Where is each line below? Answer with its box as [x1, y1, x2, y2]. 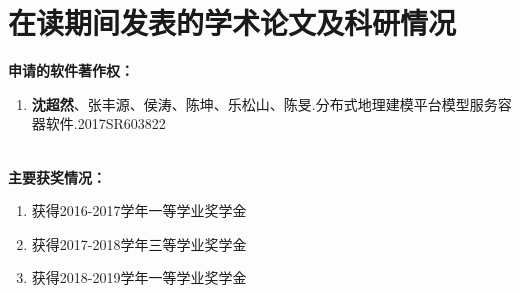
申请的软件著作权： [8, 60, 134, 81]
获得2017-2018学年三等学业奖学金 [31, 233, 247, 254]
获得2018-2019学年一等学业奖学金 [31, 267, 247, 288]
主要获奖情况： [8, 166, 106, 187]
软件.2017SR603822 [45, 113, 166, 134]
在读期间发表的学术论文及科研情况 [8, 2, 457, 43]
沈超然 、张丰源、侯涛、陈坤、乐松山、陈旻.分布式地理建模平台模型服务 [31, 93, 498, 114]
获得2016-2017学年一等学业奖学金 [31, 200, 247, 221]
